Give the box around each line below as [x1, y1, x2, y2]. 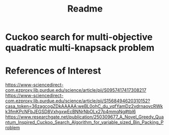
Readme [67, 3, 103, 15]
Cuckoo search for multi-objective [5, 31, 153, 43]
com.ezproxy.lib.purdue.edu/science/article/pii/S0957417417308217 [5, 87, 147, 93]
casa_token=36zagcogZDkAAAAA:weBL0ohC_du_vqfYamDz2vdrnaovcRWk [5, 103, 163, 109]
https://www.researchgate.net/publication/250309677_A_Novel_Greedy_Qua [5, 114, 164, 120]
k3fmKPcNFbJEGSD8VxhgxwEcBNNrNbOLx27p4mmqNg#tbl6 [5, 109, 136, 115]
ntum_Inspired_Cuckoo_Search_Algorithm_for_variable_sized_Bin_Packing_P [5, 119, 164, 125]
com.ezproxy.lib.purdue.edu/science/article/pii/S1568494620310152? [5, 98, 150, 104]
